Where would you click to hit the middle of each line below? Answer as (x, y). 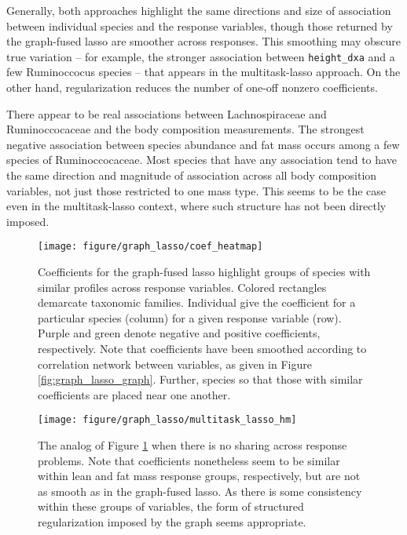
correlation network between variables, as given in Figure (175, 364)
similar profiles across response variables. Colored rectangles (182, 287)
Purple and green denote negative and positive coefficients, (179, 333)
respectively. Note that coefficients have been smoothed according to (202, 348)
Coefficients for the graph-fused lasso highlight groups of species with (204, 272)
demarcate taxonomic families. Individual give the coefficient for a (197, 302)
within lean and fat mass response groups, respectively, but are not (199, 476)
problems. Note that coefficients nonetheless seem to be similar (189, 460)
